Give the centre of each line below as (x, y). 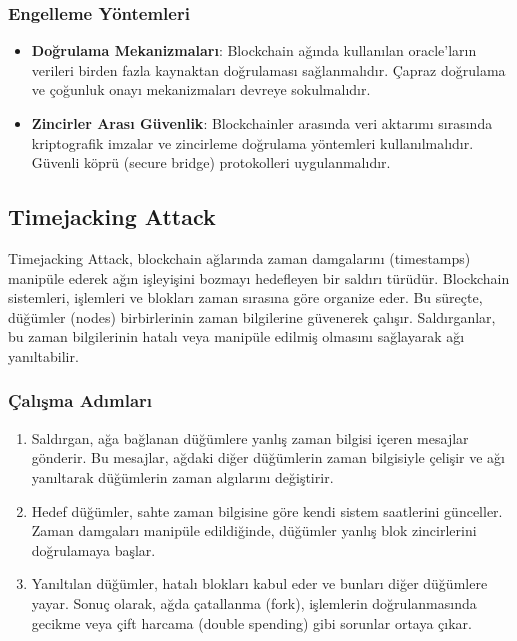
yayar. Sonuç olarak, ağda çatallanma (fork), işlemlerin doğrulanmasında (254, 602)
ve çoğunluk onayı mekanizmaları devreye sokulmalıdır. (201, 89)
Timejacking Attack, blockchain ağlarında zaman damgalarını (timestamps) (239, 257)
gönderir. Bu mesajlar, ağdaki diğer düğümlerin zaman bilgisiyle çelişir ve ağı (268, 457)
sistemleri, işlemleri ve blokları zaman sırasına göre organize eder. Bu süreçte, (245, 297)
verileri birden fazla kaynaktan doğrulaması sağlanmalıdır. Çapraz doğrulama (268, 69)
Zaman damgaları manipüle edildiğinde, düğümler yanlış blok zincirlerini (254, 530)
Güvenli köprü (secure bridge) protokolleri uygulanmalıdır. (211, 162)
